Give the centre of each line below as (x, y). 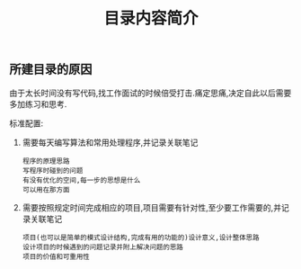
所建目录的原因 (51, 70)
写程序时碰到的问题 (53, 170)
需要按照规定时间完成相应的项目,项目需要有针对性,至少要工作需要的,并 (151, 207)
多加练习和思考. (38, 103)
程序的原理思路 (46, 161)
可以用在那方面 (46, 190)
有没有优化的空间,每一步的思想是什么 (81, 180)
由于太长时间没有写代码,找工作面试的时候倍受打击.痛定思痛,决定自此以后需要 (150, 93)
